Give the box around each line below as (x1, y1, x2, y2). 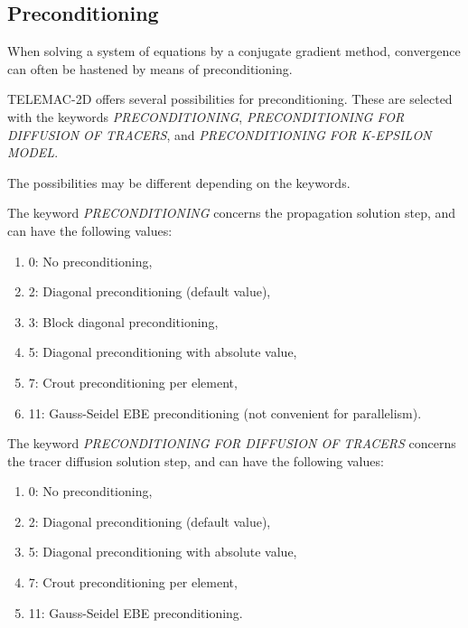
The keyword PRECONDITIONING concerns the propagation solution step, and (7, 203, 456, 222)
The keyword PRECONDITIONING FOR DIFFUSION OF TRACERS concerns (7, 434, 456, 453)
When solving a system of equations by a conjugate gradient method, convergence (7, 42, 461, 61)
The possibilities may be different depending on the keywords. (7, 173, 351, 192)
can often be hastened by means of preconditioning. (7, 59, 293, 78)
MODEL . (7, 143, 59, 162)
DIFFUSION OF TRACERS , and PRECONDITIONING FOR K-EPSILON (7, 125, 432, 144)
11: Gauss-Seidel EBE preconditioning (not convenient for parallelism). (28, 403, 422, 422)
